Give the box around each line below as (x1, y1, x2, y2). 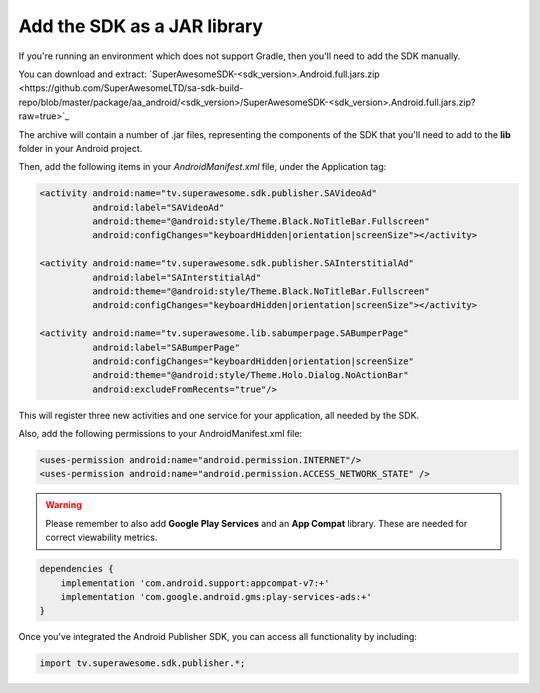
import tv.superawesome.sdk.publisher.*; (39, 658, 246, 669)
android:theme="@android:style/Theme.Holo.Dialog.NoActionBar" (91, 370, 409, 381)
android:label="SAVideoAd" (91, 201, 225, 213)
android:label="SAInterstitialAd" (91, 271, 262, 283)
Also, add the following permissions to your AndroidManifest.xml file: (18, 428, 303, 440)
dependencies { (39, 563, 114, 575)
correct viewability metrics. (45, 531, 158, 544)
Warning (45, 499, 82, 511)
